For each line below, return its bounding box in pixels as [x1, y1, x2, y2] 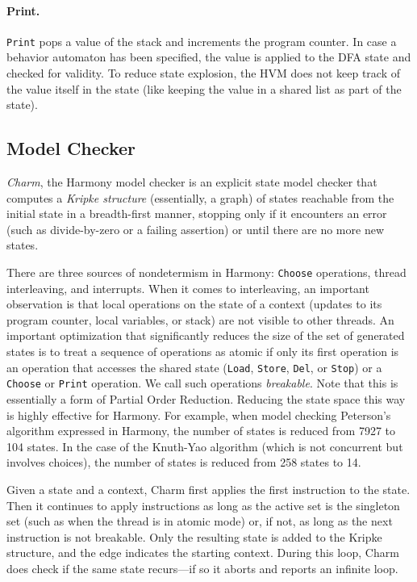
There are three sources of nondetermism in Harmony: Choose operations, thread [6, 264, 407, 280]
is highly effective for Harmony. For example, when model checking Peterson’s [6, 406, 391, 423]
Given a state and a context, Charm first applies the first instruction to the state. [6, 480, 411, 497]
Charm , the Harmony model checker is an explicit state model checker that [6, 174, 377, 191]
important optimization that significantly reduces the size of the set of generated [6, 327, 405, 344]
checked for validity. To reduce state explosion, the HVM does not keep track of [6, 65, 400, 82]
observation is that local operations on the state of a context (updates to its [6, 295, 382, 312]
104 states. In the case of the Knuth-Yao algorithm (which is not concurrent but [6, 438, 403, 454]
